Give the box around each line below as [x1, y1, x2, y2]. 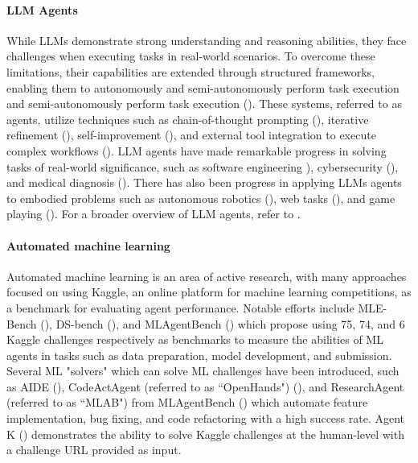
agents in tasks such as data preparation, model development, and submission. [6, 346, 392, 363]
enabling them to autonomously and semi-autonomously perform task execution [6, 79, 400, 96]
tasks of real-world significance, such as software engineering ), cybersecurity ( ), [6, 158, 399, 175]
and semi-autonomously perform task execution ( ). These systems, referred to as [6, 95, 402, 112]
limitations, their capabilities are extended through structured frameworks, [6, 63, 375, 80]
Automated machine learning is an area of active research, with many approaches [6, 267, 407, 284]
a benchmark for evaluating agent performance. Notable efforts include [6, 299, 354, 316]
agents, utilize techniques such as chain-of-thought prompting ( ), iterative [6, 110, 369, 127]
